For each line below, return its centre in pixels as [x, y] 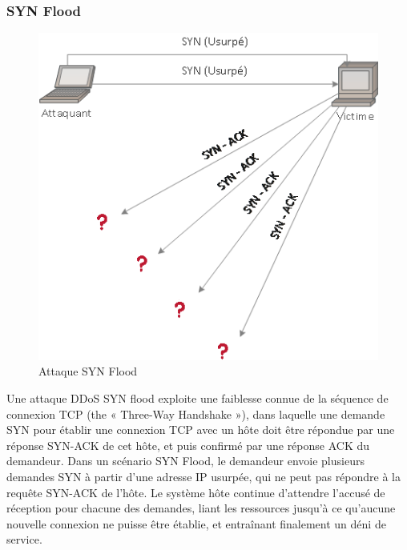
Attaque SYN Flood [88, 371]
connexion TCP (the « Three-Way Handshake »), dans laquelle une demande [196, 414]
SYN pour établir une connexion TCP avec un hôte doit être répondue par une [201, 430]
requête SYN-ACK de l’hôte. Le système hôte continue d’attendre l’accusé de [196, 492]
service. [24, 539]
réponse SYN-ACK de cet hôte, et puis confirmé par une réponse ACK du [188, 445]
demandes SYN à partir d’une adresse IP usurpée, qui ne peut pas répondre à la [203, 476]
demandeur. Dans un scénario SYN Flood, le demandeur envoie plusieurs [185, 461]
